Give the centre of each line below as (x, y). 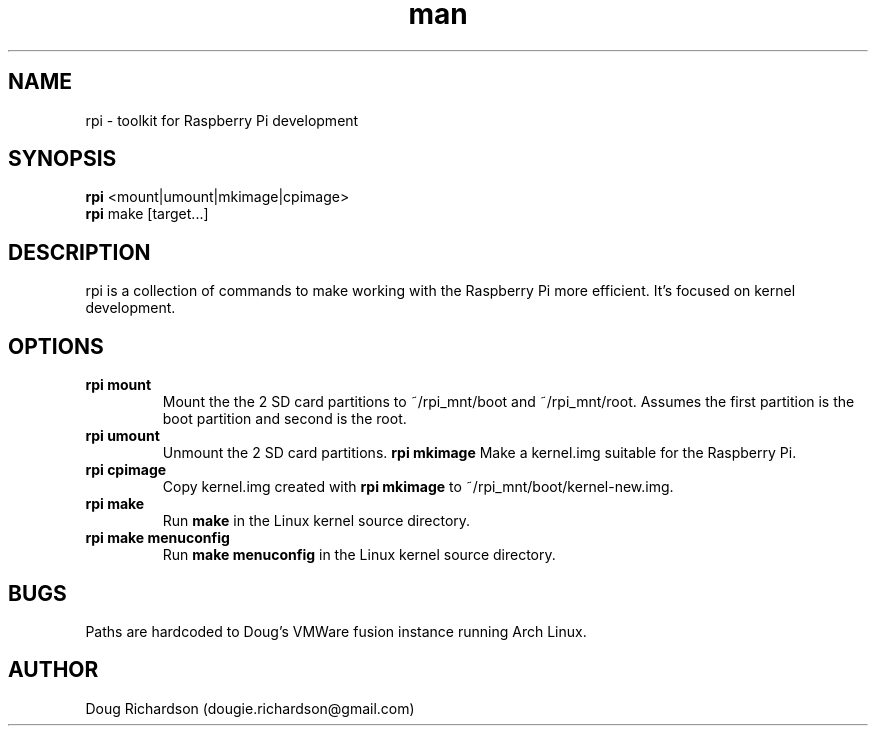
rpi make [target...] (147, 214)
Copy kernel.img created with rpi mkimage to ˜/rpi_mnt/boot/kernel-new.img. (418, 487)
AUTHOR (53, 670)
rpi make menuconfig (157, 538)
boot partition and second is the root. (284, 419)
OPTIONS (56, 346)
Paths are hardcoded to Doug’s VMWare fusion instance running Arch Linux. (336, 631)
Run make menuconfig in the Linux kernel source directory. (359, 555)
